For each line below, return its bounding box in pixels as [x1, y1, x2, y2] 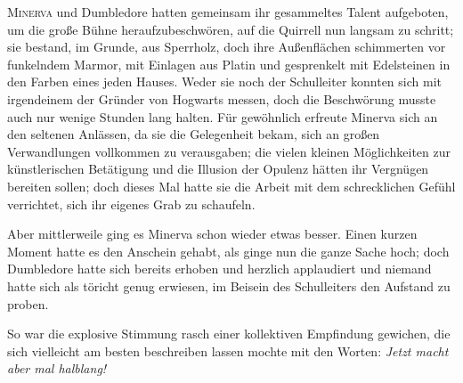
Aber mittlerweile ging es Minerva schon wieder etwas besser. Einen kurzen [7, 224, 418, 243]
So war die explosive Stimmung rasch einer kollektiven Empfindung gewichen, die [7, 324, 451, 343]
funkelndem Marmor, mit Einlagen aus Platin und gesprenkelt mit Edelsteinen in [7, 54, 451, 73]
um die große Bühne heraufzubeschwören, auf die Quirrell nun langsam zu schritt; [7, 20, 454, 38]
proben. [7, 294, 49, 313]
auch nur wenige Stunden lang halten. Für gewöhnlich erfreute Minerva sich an [7, 107, 438, 126]
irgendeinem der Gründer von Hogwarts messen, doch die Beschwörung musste [7, 89, 436, 108]
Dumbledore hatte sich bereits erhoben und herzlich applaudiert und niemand [7, 259, 432, 278]
